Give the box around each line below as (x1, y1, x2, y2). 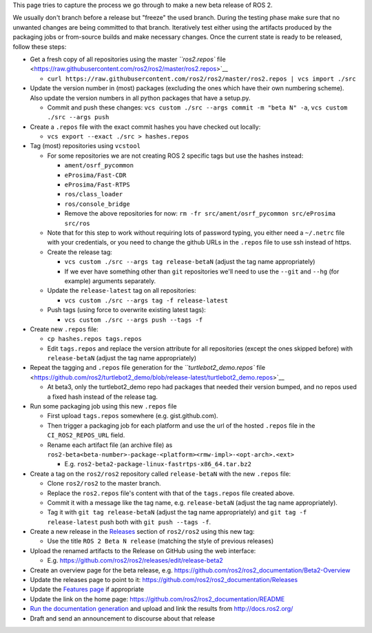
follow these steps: (12, 42, 67, 51)
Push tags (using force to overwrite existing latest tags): (47, 306, 206, 314)
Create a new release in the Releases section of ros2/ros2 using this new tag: (30, 528, 255, 536)
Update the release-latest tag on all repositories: (47, 287, 196, 295)
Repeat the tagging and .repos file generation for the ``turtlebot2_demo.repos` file (30, 364, 265, 372)
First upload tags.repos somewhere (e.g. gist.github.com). (47, 412, 218, 420)
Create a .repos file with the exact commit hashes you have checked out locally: (30, 123, 261, 131)
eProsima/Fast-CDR (64, 171, 127, 179)
